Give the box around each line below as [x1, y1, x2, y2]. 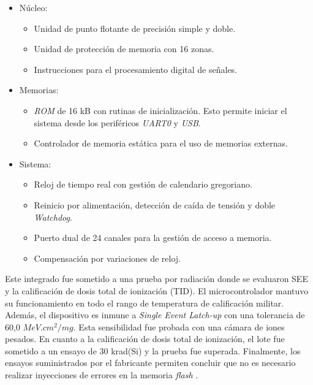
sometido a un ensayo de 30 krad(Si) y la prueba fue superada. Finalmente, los [5, 344, 301, 357]
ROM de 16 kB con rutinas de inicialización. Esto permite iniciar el [34, 104, 287, 116]
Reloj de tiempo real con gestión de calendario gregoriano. [34, 178, 252, 191]
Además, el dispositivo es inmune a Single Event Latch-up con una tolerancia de [5, 308, 305, 321]
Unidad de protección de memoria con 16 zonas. [34, 42, 214, 55]
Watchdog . [34, 210, 72, 223]
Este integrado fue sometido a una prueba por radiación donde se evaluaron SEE [5, 272, 308, 285]
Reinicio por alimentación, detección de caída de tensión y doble [34, 198, 276, 211]
